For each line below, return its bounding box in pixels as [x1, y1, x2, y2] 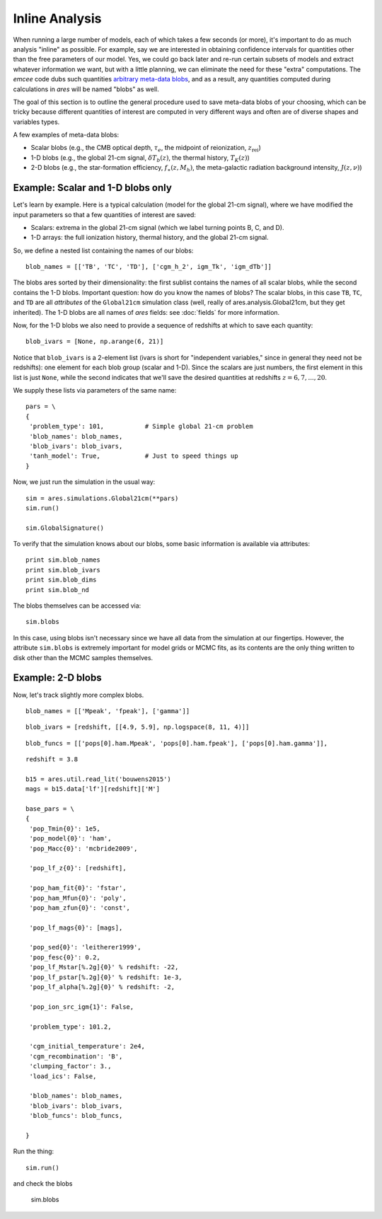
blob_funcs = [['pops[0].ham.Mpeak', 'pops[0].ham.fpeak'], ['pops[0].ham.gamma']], [25, 739, 328, 747]
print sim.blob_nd [25, 586, 90, 594]
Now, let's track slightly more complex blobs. [13, 691, 144, 699]
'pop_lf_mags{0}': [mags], [29, 923, 123, 932]
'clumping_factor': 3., [29, 1062, 112, 1070]
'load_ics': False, [29, 1072, 97, 1080]
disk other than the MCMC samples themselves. [13, 653, 154, 662]
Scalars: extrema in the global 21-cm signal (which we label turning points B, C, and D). [30, 223, 284, 231]
